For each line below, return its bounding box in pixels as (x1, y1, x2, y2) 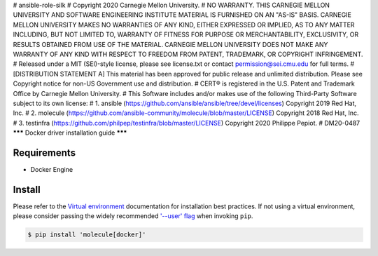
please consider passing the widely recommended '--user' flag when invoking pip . (13, 212, 253, 220)
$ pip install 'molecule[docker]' (27, 231, 146, 238)
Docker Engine (30, 165, 73, 173)
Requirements (13, 147, 76, 159)
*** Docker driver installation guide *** (13, 128, 127, 137)
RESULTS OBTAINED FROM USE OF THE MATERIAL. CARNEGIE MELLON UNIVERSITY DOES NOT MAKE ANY (13, 40, 328, 48)
